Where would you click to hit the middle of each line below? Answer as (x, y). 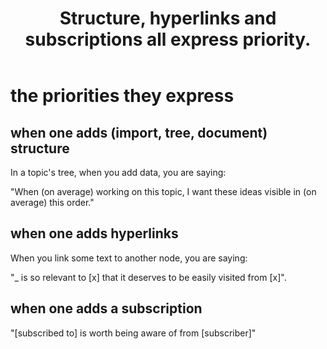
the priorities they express (122, 96)
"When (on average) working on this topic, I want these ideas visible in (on (163, 191)
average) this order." (52, 202)
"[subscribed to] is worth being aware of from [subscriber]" (133, 333)
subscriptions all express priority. (168, 39)
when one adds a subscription (106, 308)
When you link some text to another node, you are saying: (129, 258)
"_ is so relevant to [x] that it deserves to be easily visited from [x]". (148, 277)
